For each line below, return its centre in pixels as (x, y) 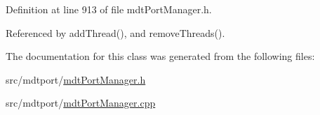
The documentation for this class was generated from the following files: (160, 56)
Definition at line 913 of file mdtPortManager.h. (109, 9)
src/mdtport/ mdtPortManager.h (76, 79)
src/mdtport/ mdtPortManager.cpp (81, 103)
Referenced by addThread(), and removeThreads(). (115, 32)
